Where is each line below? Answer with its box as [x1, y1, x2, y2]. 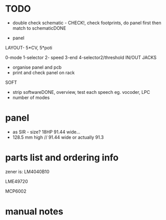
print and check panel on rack [12, 69, 75, 76]
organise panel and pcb [12, 64, 62, 70]
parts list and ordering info [5, 152, 119, 163]
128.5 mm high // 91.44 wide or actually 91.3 [12, 134, 104, 140]
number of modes [12, 94, 50, 100]
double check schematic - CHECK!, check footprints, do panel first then [12, 20, 161, 26]
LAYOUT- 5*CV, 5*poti [5, 44, 53, 50]
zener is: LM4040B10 [5, 169, 50, 175]
